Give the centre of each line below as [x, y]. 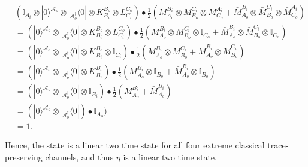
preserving [24, 157]
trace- [278, 145]
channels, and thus [79, 157]
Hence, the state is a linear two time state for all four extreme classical [135, 145]
